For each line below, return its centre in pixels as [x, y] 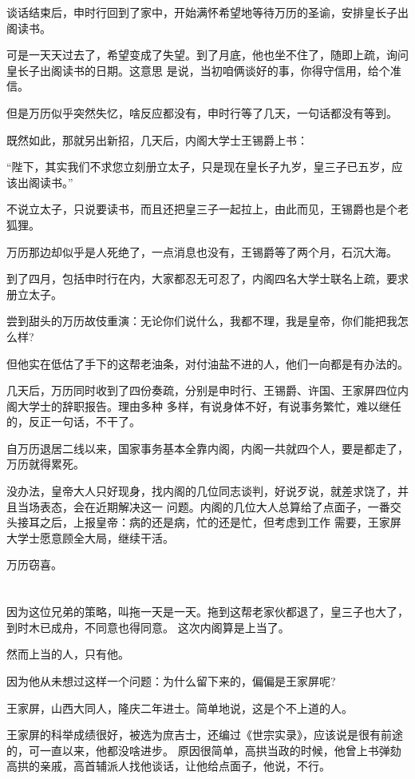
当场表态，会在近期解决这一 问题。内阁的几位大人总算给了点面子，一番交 [209, 506]
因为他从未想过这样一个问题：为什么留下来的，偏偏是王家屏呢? [171, 681]
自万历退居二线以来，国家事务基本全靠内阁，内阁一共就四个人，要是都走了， [207, 448]
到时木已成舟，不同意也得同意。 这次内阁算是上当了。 [148, 627]
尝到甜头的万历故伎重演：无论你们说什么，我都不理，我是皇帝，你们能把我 [202, 321]
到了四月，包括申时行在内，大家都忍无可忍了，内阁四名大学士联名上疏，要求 [207, 278]
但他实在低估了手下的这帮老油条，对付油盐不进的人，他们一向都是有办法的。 [207, 363]
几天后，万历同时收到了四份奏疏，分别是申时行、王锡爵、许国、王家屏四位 [202, 390]
